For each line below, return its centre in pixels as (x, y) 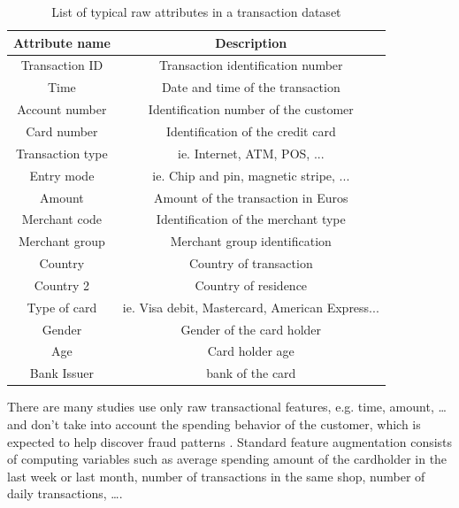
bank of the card (251, 373)
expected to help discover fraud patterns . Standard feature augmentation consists (230, 441)
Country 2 (62, 285)
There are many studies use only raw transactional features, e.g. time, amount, (221, 407)
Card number (62, 131)
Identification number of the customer (251, 109)
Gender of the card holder (251, 329)
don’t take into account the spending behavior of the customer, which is (226, 423)
